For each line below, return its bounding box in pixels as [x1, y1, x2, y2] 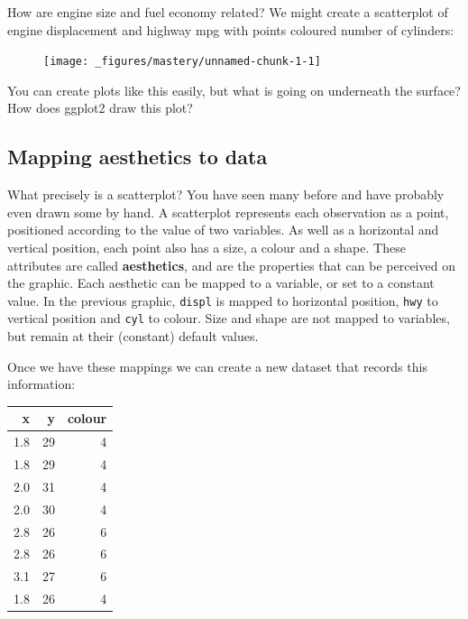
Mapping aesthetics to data [7, 143, 268, 171]
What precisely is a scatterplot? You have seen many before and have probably [7, 185, 445, 204]
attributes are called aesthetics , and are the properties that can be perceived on [7, 255, 455, 274]
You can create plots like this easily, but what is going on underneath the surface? [7, 80, 461, 99]
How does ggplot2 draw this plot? [7, 98, 193, 117]
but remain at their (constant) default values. [7, 327, 259, 346]
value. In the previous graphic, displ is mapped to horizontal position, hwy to [7, 291, 438, 309]
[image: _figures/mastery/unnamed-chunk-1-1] [43, 55, 321, 69]
